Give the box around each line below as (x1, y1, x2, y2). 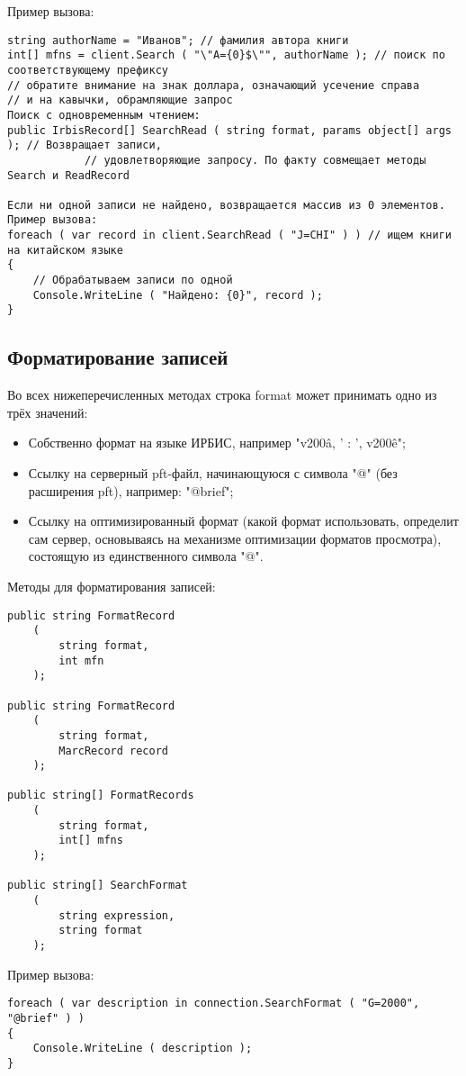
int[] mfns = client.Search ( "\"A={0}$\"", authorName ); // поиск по (7, 49, 445, 62)
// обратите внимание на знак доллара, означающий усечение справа (7, 78, 420, 92)
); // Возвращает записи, (7, 139, 162, 152)
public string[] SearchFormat (7, 879, 188, 892)
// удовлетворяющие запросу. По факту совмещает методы (84, 153, 426, 167)
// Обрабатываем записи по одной (32, 274, 233, 287)
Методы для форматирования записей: (7, 577, 216, 596)
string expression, (58, 909, 175, 922)
